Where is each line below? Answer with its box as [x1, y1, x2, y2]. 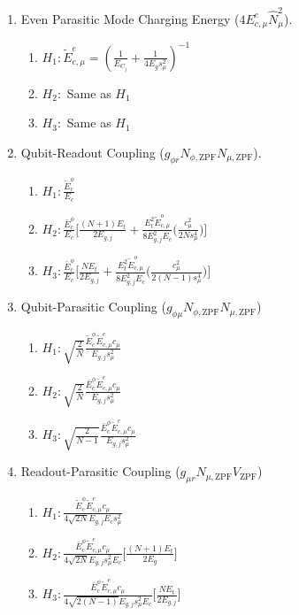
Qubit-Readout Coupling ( [20, 142, 165, 161]
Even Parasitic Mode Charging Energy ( [20, 9, 240, 27]
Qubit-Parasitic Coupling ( [20, 297, 166, 316]
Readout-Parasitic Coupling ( [20, 462, 180, 480]
